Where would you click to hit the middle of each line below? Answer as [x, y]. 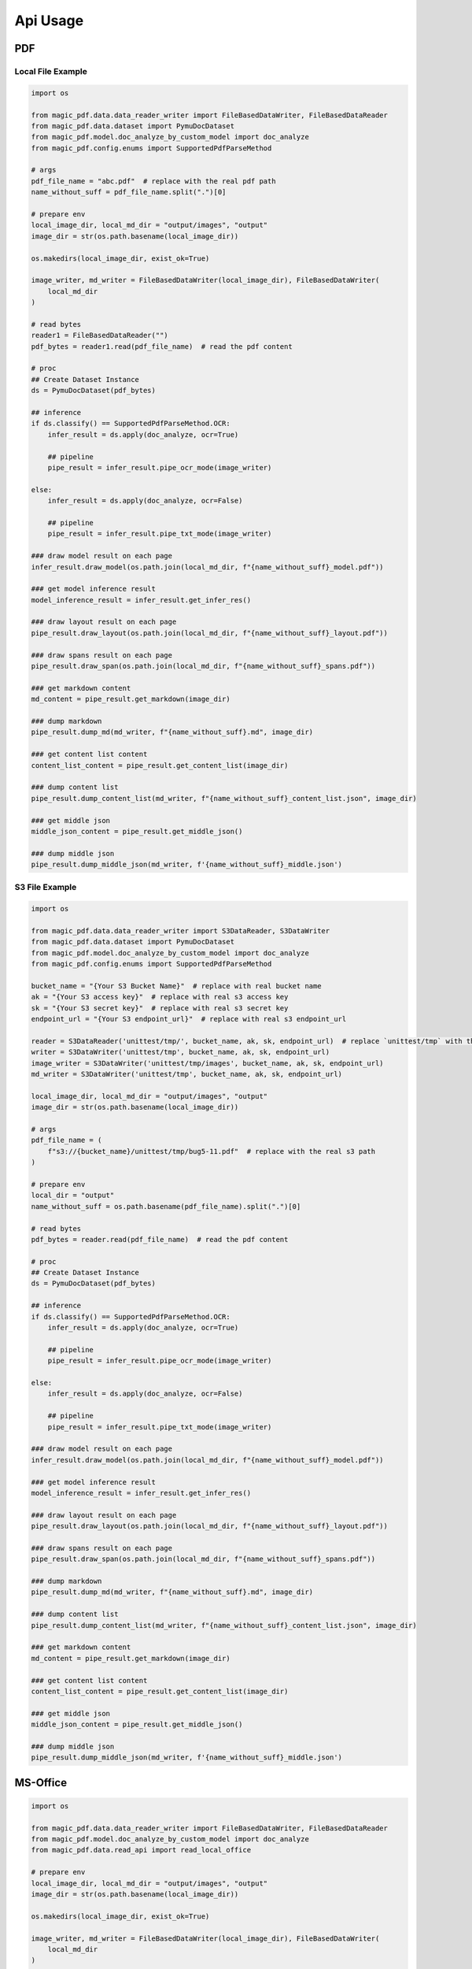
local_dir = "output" [73, 1196]
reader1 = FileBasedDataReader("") [100, 336]
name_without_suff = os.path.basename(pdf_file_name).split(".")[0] [166, 1206]
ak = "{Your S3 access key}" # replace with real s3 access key [160, 997]
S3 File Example [46, 888]
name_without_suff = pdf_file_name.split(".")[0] [129, 192]
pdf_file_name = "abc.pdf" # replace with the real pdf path [153, 181]
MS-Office [41, 1783]
